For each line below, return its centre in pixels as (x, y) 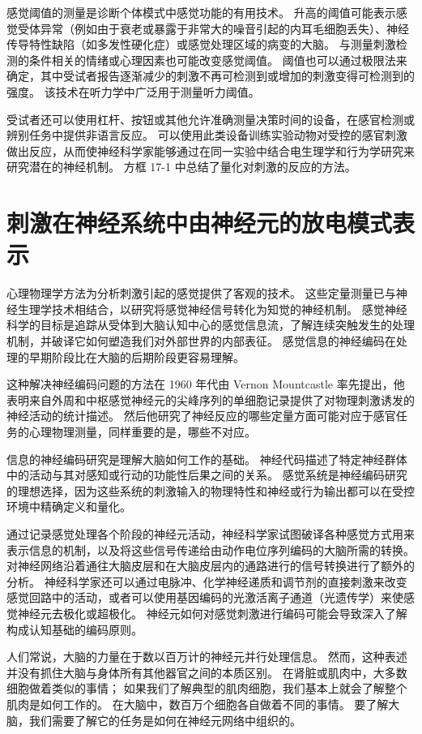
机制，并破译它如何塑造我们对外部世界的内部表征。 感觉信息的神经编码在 (201, 341)
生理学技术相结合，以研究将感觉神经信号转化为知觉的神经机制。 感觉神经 (212, 309)
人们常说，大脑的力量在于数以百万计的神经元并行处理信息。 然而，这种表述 (207, 657)
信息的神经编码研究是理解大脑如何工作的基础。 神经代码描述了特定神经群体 (207, 459)
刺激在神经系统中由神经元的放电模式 (200, 223)
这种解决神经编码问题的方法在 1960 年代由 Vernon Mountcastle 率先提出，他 (206, 384)
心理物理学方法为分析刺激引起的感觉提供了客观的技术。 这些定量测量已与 (201, 293)
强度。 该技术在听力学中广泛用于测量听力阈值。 (133, 91)
